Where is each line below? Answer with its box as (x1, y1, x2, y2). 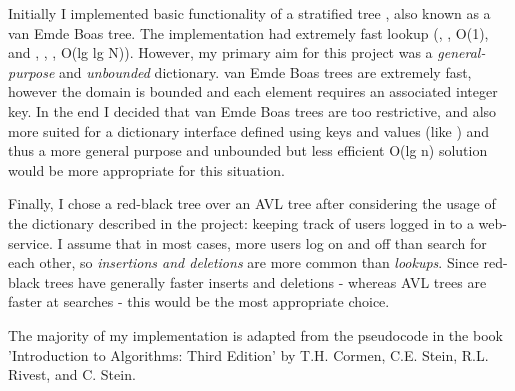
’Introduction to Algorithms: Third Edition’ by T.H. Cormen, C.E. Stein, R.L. (8, 344, 489, 365)
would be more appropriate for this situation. (8, 159, 285, 180)
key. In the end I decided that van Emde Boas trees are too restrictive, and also (8, 100, 497, 121)
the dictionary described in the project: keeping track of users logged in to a (8, 212, 474, 233)
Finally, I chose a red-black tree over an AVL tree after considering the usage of (8, 193, 496, 214)
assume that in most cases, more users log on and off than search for (67, 232, 487, 253)
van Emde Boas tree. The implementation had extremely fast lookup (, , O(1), (8, 22, 489, 43)
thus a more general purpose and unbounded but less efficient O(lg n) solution (8, 140, 488, 161)
